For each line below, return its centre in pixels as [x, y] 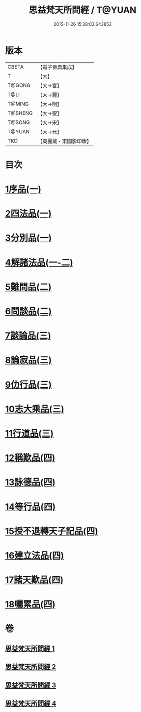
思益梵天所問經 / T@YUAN [83, 10]
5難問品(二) [28, 287]
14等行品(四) [30, 507]
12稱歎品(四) [30, 458]
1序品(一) [23, 189]
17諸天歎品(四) [34, 580]
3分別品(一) [28, 238]
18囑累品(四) [30, 604]
